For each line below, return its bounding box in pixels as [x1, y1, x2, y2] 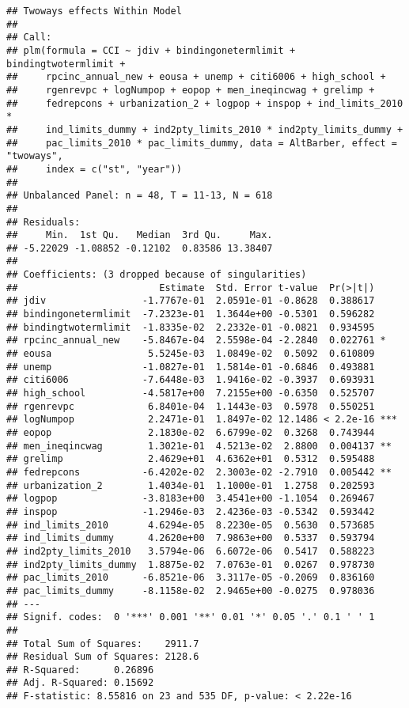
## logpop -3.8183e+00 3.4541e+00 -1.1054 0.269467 [6, 493, 375, 505]
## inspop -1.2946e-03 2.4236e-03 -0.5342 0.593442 [6, 505, 375, 517]
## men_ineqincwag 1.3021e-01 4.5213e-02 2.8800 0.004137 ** [6, 440, 392, 452]
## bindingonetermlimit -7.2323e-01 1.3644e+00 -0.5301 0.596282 [6, 309, 375, 320]
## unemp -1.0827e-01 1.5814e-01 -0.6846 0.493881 [6, 361, 375, 373]
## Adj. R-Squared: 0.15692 [6, 677, 154, 689]
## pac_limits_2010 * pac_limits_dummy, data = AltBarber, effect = [6, 137, 397, 149]
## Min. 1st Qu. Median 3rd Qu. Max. [6, 229, 273, 241]
